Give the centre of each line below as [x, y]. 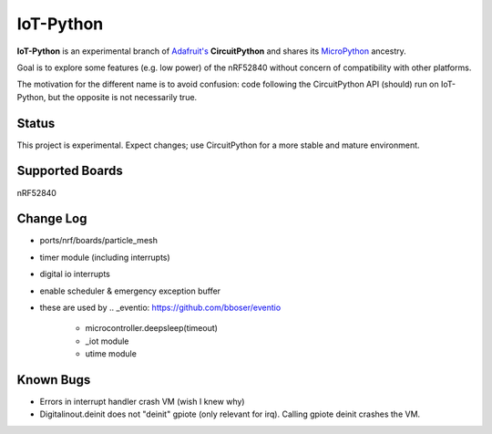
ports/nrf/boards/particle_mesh [99, 241]
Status [36, 123]
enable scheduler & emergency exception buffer [130, 291]
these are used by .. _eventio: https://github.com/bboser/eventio [160, 307]
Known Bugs [54, 380]
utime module [111, 354]
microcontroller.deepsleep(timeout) [152, 328]
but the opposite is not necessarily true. [123, 97]
